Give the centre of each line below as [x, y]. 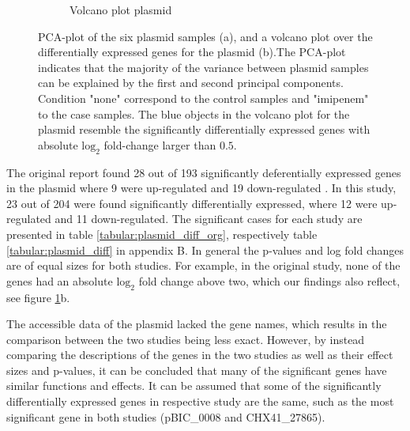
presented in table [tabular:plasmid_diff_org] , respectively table [162, 234]
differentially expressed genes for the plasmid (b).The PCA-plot [192, 52]
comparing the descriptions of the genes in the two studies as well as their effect [200, 355]
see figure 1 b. [38, 297]
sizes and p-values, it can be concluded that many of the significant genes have [197, 370]
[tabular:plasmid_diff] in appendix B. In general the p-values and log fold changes [205, 250]
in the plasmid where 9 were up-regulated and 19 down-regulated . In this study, [201, 188]
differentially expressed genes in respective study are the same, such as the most [200, 401]
